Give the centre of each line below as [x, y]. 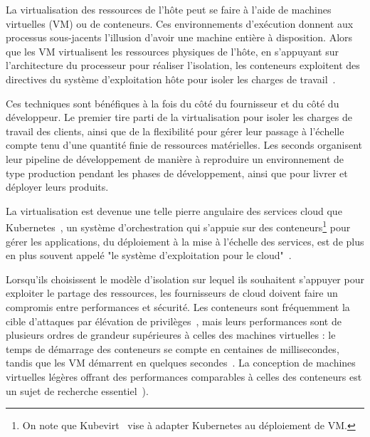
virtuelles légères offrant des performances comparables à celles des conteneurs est [184, 376]
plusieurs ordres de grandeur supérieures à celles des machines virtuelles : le [171, 335]
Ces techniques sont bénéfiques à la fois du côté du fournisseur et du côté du [173, 103]
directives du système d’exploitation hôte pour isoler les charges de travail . [171, 79]
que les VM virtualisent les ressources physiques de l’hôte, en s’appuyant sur [172, 51]
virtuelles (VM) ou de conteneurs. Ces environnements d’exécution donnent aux [180, 23]
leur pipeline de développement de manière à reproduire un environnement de [175, 158]
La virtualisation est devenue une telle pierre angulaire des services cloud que [174, 210]
